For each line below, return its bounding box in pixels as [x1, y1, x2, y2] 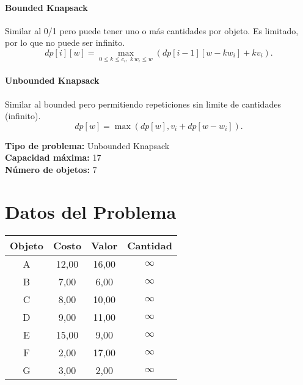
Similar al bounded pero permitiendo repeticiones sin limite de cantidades [5, 97, 281, 110]
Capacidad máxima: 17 [5, 151, 101, 164]
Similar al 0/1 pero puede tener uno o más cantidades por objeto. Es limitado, [5, 24, 299, 37]
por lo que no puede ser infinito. [5, 36, 125, 49]
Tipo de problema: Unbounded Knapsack [5, 139, 170, 152]
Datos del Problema [5, 199, 177, 224]
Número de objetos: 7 [5, 163, 97, 176]
